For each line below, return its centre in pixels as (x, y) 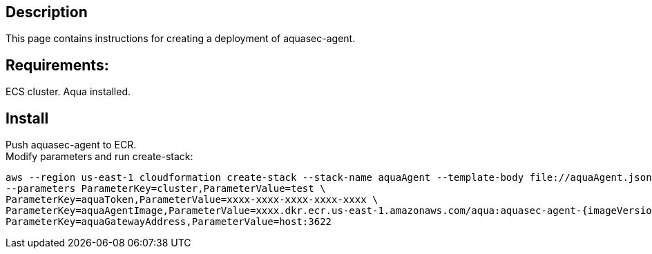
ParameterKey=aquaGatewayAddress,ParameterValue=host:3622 (169, 222)
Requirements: (57, 65)
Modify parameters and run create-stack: (99, 157)
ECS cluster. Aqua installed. (68, 92)
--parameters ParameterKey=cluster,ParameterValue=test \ (166, 189)
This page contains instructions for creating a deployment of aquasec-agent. (181, 39)
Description (47, 12)
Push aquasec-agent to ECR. (71, 145)
